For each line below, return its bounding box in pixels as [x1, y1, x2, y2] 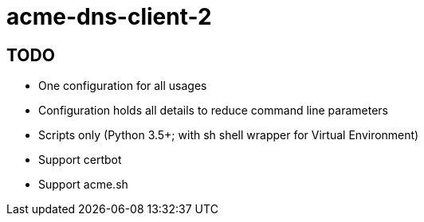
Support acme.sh [38, 177, 128, 192]
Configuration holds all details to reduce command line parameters [38, 103, 388, 118]
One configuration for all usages [38, 79, 207, 93]
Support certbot [38, 153, 122, 167]
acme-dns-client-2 [6, 3, 212, 30]
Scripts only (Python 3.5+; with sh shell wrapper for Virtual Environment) [38, 128, 419, 142]
